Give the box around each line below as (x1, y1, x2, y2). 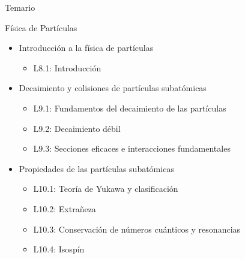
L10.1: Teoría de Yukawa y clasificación (33, 182, 178, 195)
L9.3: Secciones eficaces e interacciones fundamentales (33, 142, 231, 155)
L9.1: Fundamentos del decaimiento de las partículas (33, 101, 226, 114)
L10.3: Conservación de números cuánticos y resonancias (33, 222, 241, 235)
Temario (5, 1, 35, 13)
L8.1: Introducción (33, 61, 101, 74)
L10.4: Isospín (33, 243, 85, 255)
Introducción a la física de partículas (19, 41, 154, 54)
